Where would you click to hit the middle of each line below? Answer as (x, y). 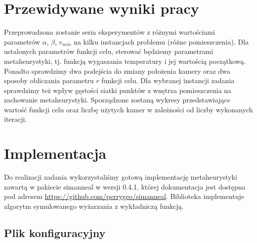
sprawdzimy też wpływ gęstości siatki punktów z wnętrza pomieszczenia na (118, 90)
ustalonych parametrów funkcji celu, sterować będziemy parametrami (109, 51)
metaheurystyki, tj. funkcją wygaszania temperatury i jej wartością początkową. (125, 61)
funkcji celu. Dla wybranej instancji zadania (168, 80)
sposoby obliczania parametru (49, 80)
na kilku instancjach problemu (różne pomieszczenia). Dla (161, 41)
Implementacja (55, 153)
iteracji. (16, 119)
